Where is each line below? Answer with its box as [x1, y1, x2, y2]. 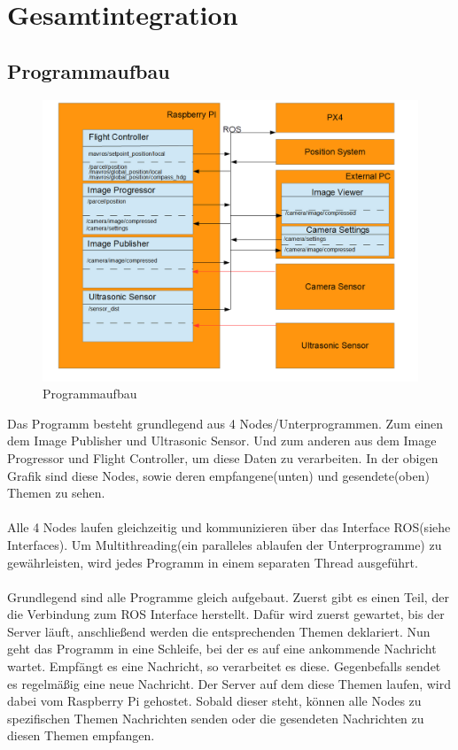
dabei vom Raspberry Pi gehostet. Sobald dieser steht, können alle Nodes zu [7, 692, 422, 710]
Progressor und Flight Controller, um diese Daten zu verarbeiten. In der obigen [7, 448, 439, 467]
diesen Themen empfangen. [7, 726, 155, 745]
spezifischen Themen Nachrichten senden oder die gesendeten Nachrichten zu [7, 708, 424, 727]
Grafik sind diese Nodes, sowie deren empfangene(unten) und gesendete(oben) [7, 466, 430, 484]
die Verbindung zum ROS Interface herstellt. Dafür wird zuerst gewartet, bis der [7, 605, 445, 623]
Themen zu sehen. [7, 483, 105, 502]
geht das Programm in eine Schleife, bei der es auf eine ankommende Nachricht [7, 639, 437, 658]
